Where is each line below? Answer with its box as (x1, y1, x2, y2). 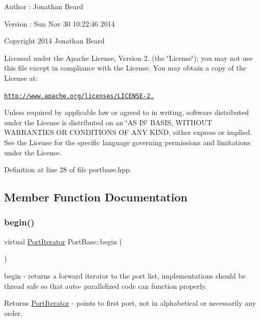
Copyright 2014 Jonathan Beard (4, 35, 105, 46)
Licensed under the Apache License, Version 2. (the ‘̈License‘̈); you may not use (4, 52, 253, 63)
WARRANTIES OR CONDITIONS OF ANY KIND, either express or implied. (4, 127, 252, 138)
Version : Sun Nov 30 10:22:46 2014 (4, 18, 115, 29)
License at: (4, 72, 38, 83)
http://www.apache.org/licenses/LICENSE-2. (4, 92, 154, 100)
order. (4, 307, 22, 318)
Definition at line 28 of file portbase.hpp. (4, 164, 132, 175)
